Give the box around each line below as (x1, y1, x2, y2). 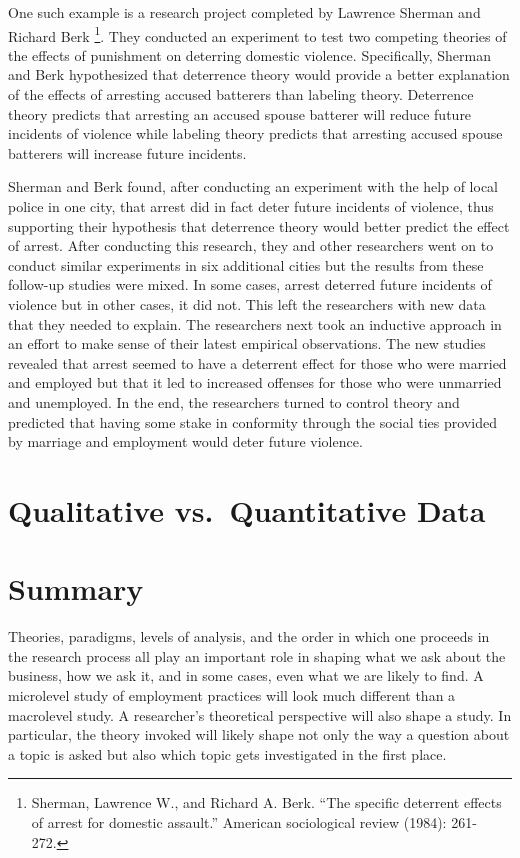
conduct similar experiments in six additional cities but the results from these (8, 254, 484, 275)
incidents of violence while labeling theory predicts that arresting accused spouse (8, 123, 503, 144)
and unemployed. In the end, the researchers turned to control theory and (8, 391, 460, 412)
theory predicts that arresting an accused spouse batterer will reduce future (8, 103, 472, 124)
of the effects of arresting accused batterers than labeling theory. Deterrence (8, 84, 474, 105)
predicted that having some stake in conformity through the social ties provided (8, 411, 497, 432)
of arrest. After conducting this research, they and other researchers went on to (8, 235, 494, 256)
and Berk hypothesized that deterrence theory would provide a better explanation (8, 64, 510, 85)
